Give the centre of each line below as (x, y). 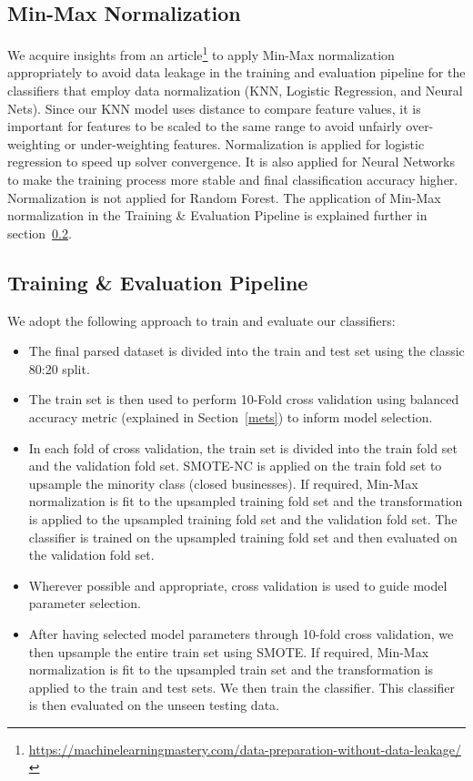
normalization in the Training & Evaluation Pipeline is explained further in (217, 215)
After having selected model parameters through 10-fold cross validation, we (241, 633)
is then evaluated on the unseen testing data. (154, 705)
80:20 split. (59, 368)
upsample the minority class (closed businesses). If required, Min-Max (223, 483)
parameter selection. (85, 603)
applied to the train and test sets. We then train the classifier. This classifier (242, 687)
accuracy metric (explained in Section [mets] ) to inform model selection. (231, 416)
